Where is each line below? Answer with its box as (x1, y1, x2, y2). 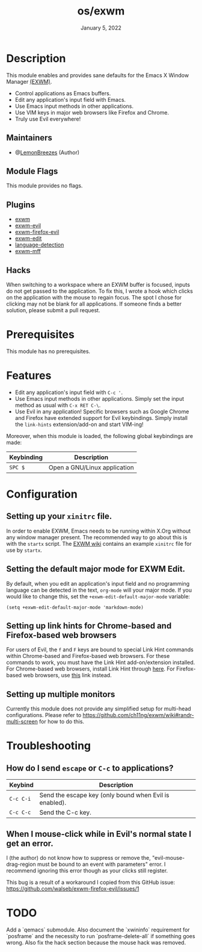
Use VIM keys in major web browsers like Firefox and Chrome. (14, 108, 170, 116)
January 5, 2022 (81, 24, 121, 31)
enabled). (39, 798, 67, 807)
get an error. (6, 838, 54, 848)
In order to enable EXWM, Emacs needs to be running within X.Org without (6, 527, 191, 534)
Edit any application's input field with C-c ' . (14, 389, 123, 396)
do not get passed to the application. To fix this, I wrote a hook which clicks (6, 287, 194, 295)
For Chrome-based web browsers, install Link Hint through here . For (6, 665, 176, 672)
